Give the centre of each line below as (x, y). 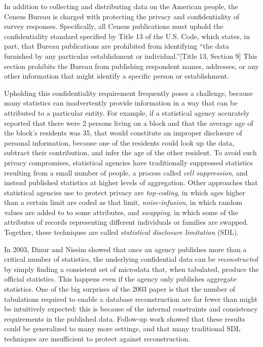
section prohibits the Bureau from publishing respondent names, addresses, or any (131, 66)
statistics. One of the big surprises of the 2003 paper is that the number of (120, 289)
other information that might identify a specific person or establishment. (117, 76)
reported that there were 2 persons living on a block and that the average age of (129, 123)
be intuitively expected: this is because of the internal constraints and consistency (131, 309)
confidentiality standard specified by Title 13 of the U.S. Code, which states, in (127, 36)
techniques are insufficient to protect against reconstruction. (97, 338)
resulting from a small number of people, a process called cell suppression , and (126, 172)
